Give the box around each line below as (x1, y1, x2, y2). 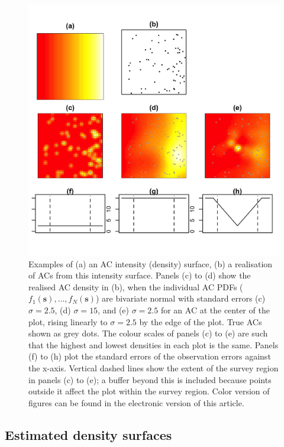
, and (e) (98, 303, 130, 316)
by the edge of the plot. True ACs (139, 315, 262, 328)
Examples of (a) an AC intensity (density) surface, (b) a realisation (28, 257, 273, 270)
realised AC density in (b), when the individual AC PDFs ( (28, 280, 243, 293)
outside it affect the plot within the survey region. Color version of (28, 385, 270, 397)
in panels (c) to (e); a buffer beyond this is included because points (28, 373, 272, 386)
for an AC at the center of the (160, 303, 270, 316)
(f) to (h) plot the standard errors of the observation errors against (28, 350, 271, 362)
